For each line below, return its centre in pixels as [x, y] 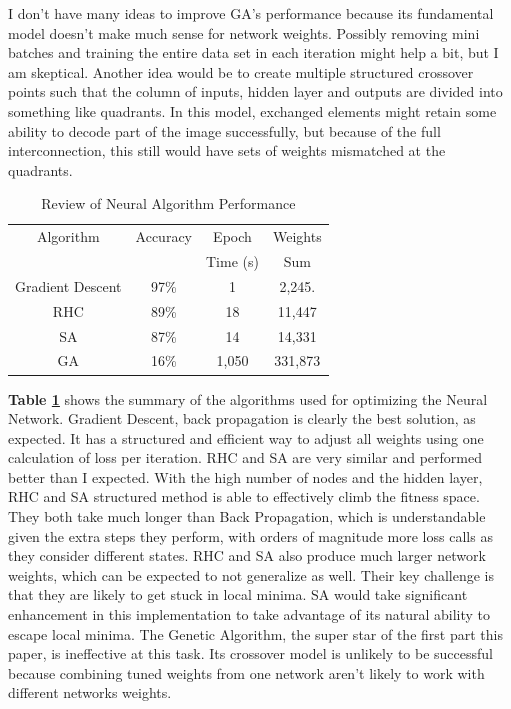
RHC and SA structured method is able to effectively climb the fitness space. [244, 496]
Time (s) [232, 261]
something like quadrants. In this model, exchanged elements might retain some [252, 110]
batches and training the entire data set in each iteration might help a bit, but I [253, 52]
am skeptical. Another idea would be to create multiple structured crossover [241, 71]
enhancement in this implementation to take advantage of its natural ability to [249, 614]
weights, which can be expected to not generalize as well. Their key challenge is [251, 574]
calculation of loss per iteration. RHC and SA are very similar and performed [245, 457]
